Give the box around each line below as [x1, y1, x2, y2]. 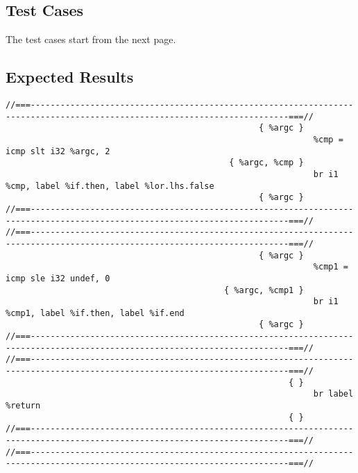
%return [6, 401, 41, 411]
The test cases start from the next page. [6, 32, 176, 47]
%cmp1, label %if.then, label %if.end [6, 308, 185, 318]
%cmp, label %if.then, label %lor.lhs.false [6, 181, 214, 191]
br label [313, 389, 354, 399]
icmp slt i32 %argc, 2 [6, 146, 110, 156]
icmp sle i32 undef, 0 [6, 273, 110, 283]
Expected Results [6, 66, 134, 88]
